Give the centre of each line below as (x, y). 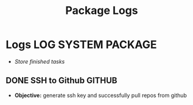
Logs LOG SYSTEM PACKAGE (81, 45)
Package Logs (102, 11)
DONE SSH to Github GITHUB (61, 80)
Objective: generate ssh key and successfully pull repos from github (100, 95)
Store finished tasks (40, 61)
